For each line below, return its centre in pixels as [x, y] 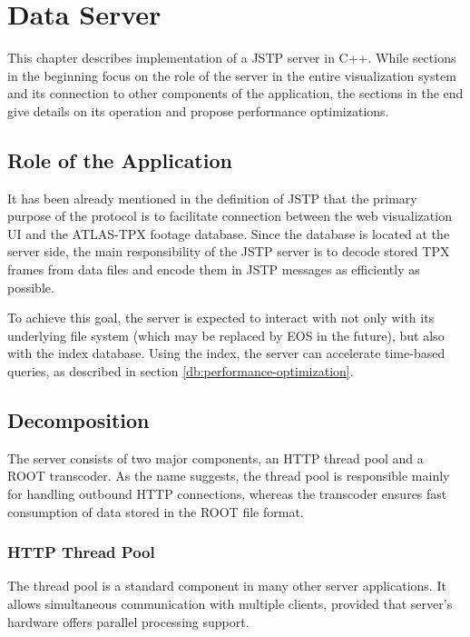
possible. [31, 287]
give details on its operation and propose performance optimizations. [198, 110]
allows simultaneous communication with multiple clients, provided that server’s [230, 604]
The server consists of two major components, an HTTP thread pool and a [215, 458]
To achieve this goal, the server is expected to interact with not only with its [221, 318]
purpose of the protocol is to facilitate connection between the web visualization [230, 216]
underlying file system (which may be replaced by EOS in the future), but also [226, 335]
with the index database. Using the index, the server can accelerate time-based [226, 353]
